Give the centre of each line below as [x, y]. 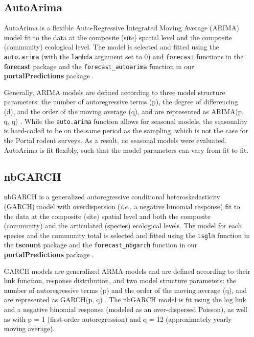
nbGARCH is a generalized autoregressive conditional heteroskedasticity [112, 197]
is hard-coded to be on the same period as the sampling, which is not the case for [126, 131]
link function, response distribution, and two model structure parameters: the [120, 280]
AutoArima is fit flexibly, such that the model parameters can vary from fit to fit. [126, 150]
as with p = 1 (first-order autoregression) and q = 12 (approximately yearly [118, 319]
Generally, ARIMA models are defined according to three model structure [115, 92]
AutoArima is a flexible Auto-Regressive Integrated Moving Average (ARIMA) [122, 28]
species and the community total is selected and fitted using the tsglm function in [127, 235]
